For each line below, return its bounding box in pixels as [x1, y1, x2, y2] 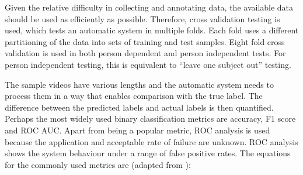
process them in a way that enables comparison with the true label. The [5, 90, 263, 102]
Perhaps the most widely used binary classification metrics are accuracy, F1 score [5, 112, 296, 125]
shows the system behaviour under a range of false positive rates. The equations [5, 147, 291, 159]
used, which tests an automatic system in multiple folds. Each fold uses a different [5, 24, 299, 36]
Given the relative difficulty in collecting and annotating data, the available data [5, 1, 294, 13]
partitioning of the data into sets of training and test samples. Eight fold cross [5, 35, 285, 47]
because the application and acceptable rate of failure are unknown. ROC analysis [5, 135, 298, 147]
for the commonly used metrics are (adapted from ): [5, 158, 191, 170]
